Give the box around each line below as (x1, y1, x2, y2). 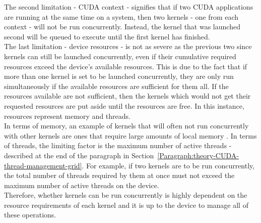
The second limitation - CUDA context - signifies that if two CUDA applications (4, 2, 253, 12)
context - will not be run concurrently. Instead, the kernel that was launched (4, 21, 240, 32)
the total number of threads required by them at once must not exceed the (4, 170, 235, 181)
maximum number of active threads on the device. (4, 180, 159, 190)
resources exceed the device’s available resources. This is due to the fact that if (4, 61, 247, 71)
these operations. (4, 209, 56, 220)
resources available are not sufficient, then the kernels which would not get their (4, 91, 251, 101)
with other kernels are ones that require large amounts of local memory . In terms (4, 130, 257, 141)
